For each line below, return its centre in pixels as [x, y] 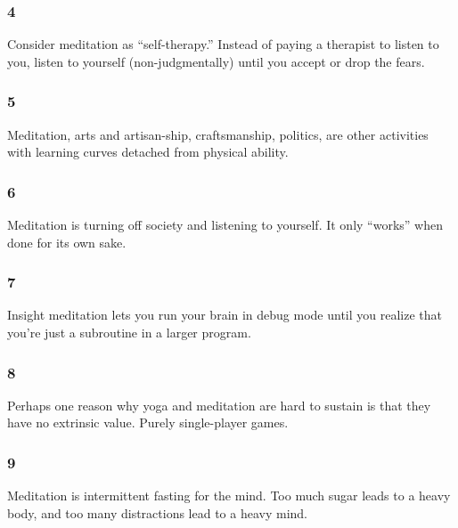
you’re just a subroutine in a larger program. [129, 333]
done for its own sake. [67, 242]
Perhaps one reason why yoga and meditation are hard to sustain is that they [219, 405]
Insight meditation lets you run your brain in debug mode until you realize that [225, 315]
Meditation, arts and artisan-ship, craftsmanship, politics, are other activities [218, 134]
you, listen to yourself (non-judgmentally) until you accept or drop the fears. [216, 61]
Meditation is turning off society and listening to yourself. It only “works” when [225, 225]
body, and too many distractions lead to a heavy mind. [158, 512]
